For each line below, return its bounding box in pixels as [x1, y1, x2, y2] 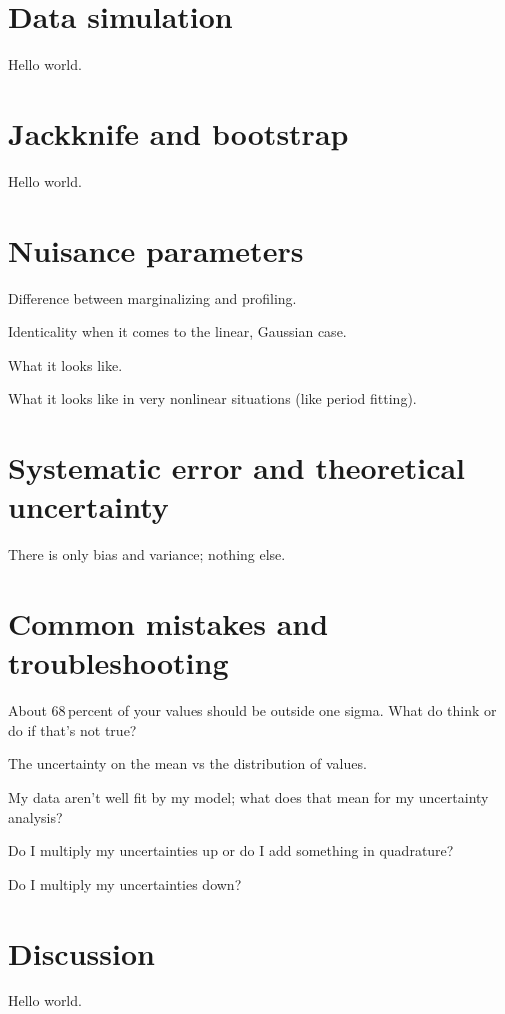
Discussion [8, 932, 155, 973]
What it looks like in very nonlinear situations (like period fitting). [8, 388, 417, 409]
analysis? [8, 806, 63, 827]
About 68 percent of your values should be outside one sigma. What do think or [8, 700, 497, 721]
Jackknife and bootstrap [8, 112, 349, 153]
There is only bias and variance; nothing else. [8, 544, 286, 565]
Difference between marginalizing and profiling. [8, 287, 297, 308]
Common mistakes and [8, 603, 329, 644]
